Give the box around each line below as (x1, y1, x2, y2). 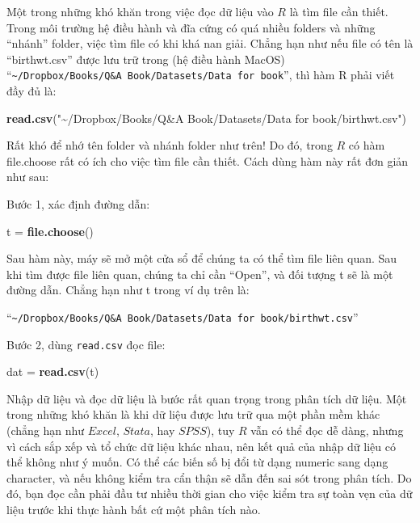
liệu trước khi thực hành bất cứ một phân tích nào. (6, 501, 261, 518)
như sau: (6, 168, 49, 185)
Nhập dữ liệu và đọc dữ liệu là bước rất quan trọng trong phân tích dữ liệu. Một (6, 390, 407, 407)
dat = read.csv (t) (6, 363, 99, 380)
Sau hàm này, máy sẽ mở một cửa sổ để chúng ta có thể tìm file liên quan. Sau (6, 250, 397, 267)
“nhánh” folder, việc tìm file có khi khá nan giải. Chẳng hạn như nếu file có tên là (6, 35, 414, 52)
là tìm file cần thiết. (289, 3, 388, 19)
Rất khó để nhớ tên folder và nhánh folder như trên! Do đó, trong (6, 137, 333, 154)
